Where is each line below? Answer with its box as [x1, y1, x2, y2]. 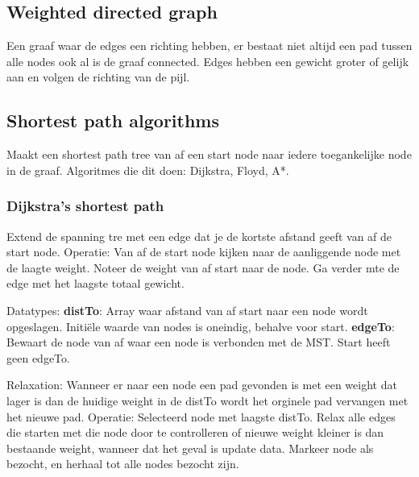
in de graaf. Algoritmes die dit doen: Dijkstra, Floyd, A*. [6, 161, 289, 178]
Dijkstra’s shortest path [6, 196, 164, 216]
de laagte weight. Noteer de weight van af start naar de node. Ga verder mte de [6, 259, 400, 276]
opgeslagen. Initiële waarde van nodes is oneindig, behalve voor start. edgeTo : [6, 317, 395, 334]
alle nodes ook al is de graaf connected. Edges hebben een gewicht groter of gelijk [6, 52, 409, 69]
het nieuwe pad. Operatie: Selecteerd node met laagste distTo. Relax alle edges [6, 408, 396, 425]
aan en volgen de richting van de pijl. [6, 68, 190, 85]
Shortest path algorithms [6, 108, 219, 133]
